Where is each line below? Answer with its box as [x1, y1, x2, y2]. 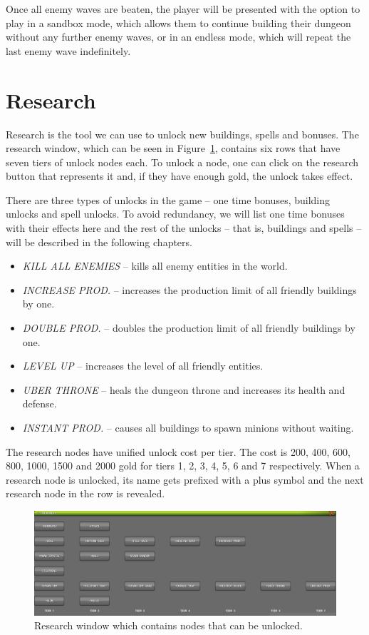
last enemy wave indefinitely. [6, 43, 131, 58]
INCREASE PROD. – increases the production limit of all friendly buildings [22, 282, 357, 297]
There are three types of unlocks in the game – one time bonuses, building [6, 192, 331, 207]
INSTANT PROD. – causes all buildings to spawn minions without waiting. [22, 420, 354, 435]
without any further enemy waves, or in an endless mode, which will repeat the [6, 29, 351, 44]
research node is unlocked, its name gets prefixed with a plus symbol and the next [6, 472, 364, 487]
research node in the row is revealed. [6, 486, 165, 501]
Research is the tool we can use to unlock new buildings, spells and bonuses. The [6, 126, 359, 141]
